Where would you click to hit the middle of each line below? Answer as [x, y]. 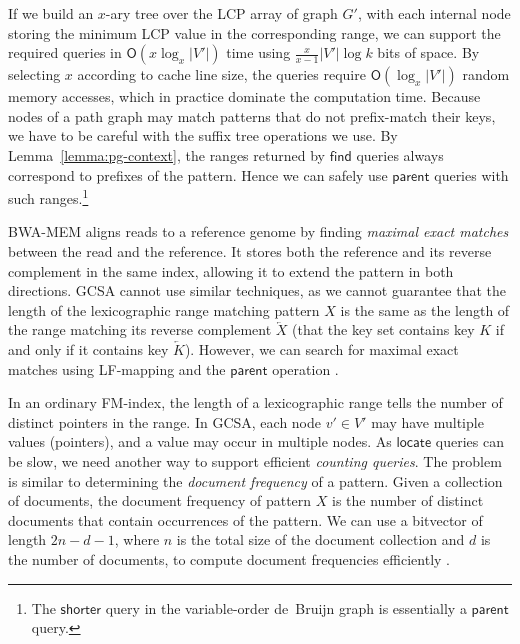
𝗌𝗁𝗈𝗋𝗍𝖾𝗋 [81, 609]
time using [258, 52]
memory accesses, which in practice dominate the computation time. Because [244, 96]
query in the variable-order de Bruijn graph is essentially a [286, 607]
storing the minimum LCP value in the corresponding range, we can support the [254, 32]
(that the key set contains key [383, 329]
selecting [34, 74]
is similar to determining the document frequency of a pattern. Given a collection [255, 480]
